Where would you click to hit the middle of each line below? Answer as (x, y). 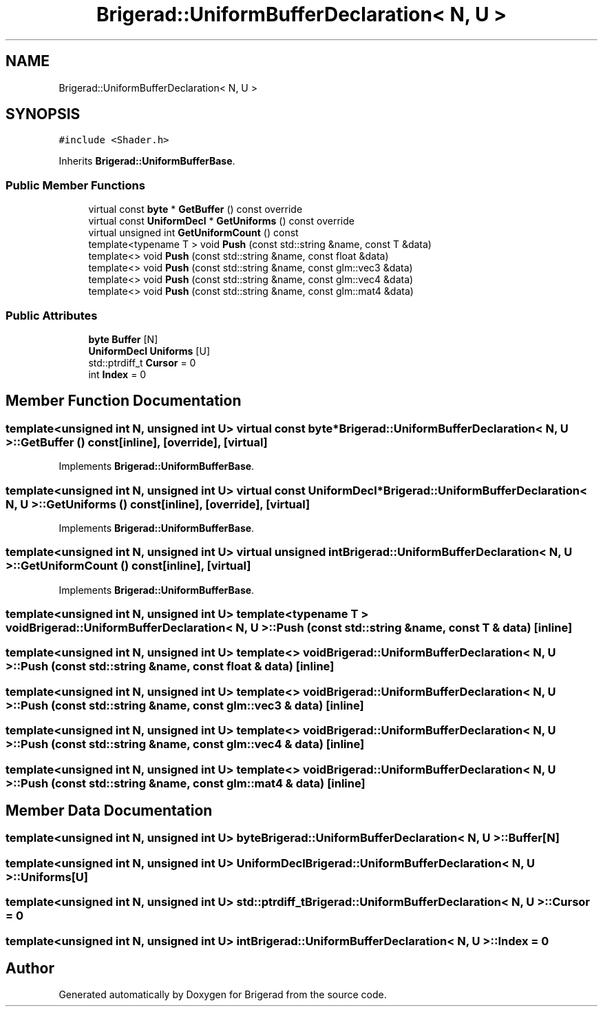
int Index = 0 (117, 374)
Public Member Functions (75, 185)
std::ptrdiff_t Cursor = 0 (142, 362)
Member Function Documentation (124, 401)
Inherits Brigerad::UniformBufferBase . (147, 161)
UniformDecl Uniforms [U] (149, 351)
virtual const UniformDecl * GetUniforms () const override (221, 221)
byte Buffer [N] (123, 339)
